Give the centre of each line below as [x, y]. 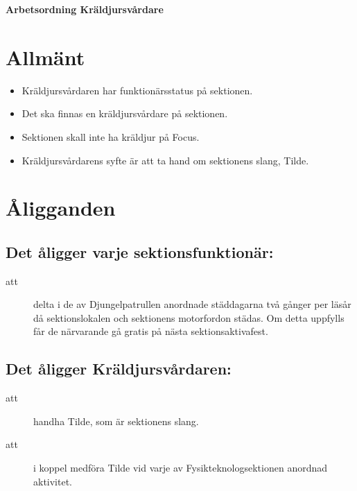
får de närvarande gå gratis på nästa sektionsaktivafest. [151, 331]
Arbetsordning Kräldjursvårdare [85, 9]
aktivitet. [53, 481]
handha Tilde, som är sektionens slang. [116, 421]
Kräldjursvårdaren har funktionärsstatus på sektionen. [137, 90]
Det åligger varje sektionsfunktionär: [140, 251]
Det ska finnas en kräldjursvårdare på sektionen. [125, 113]
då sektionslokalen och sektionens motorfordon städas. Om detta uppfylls [189, 317]
